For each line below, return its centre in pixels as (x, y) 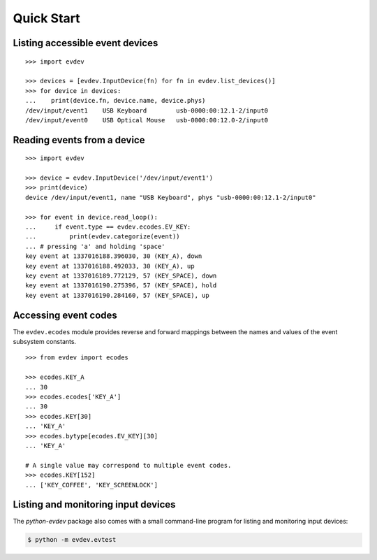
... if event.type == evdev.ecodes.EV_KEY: (108, 227)
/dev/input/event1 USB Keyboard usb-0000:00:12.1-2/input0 (147, 110)
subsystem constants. (45, 342)
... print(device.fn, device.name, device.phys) (116, 101)
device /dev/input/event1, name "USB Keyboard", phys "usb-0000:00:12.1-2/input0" (171, 197)
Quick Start (46, 18)
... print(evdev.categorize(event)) (103, 237)
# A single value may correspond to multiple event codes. (128, 465)
